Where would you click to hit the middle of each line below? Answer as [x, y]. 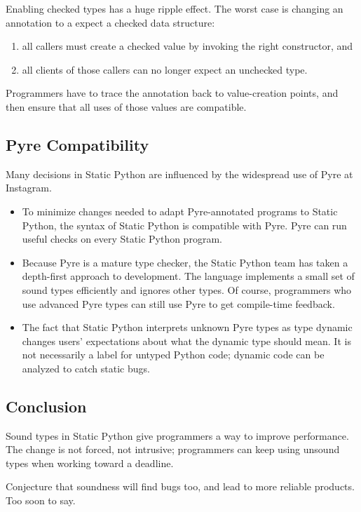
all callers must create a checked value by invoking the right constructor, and [188, 46]
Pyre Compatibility [77, 144]
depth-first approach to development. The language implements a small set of [188, 276]
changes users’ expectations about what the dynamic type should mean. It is [186, 341]
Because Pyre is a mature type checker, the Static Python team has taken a [185, 262]
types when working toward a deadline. [90, 463]
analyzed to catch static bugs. [86, 368]
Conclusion [46, 406]
